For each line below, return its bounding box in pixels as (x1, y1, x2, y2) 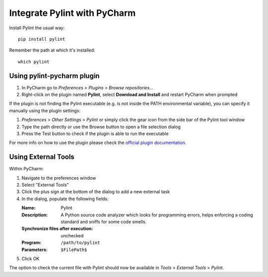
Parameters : (21, 246, 48, 253)
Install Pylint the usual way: (9, 25, 65, 31)
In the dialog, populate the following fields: (21, 196, 109, 202)
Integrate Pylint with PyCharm (9, 7, 136, 18)
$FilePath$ (61, 247, 87, 253)
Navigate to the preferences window (21, 175, 96, 181)
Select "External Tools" (21, 182, 69, 188)
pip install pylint (18, 36, 66, 42)
